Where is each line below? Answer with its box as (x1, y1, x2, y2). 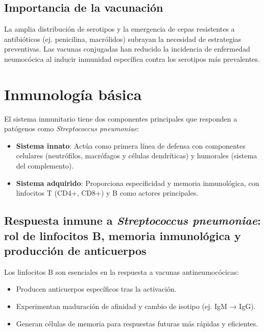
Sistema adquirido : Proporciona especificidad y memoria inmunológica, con (16, 177, 259, 188)
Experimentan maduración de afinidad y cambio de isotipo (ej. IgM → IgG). (16, 301, 256, 312)
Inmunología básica (4, 83, 142, 104)
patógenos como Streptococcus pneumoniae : (4, 123, 139, 134)
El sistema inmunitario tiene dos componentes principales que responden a (4, 113, 237, 124)
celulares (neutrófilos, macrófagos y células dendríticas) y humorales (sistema (16, 150, 257, 161)
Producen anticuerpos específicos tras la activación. (16, 283, 177, 294)
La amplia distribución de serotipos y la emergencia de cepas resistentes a (4, 23, 235, 34)
